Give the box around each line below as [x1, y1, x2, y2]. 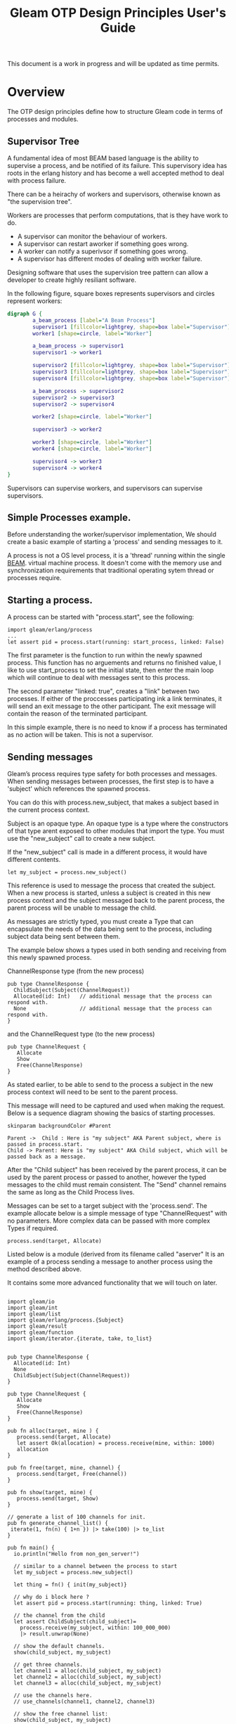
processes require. [7, 574, 62, 582]
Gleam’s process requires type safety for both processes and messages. [7, 770, 218, 778]
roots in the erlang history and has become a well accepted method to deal [7, 169, 225, 177]
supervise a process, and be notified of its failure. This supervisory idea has [7, 161, 228, 169]
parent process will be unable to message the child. [7, 903, 157, 912]
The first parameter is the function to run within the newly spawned [7, 651, 202, 660]
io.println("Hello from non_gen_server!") [13, 1550, 140, 1557]
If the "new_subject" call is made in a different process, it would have [7, 848, 207, 856]
